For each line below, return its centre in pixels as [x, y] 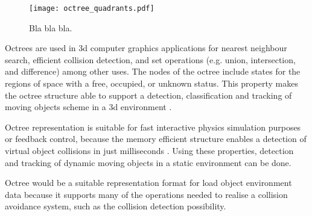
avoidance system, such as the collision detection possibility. [116, 206]
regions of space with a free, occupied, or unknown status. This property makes [151, 83]
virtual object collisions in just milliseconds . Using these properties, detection [149, 150]
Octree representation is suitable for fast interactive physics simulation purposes [153, 127]
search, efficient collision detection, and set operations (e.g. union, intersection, [150, 59]
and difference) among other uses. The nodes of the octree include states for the [153, 71]
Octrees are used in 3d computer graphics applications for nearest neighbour [146, 48]
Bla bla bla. [51, 27]
